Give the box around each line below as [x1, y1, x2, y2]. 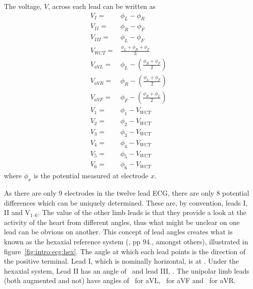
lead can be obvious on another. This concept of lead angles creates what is [4, 226, 233, 237]
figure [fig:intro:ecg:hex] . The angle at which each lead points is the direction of [4, 246, 246, 256]
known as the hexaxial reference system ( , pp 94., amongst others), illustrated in [4, 236, 248, 247]
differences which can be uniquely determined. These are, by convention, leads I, [4, 197, 248, 208]
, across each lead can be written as [48, 1, 156, 11]
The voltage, [4, 1, 42, 11]
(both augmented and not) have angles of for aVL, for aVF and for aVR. [4, 275, 236, 286]
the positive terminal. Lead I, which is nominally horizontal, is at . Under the [4, 256, 239, 266]
